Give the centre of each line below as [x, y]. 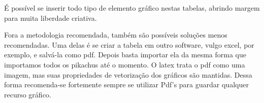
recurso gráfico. [28, 94]
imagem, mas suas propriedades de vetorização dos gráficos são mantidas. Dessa [128, 74]
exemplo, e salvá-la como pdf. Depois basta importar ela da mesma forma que [125, 55]
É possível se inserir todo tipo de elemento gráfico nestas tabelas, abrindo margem [132, 8]
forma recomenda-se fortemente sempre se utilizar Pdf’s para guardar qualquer [126, 84]
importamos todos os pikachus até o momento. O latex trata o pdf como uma [125, 64]
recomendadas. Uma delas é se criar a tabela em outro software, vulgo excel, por [129, 44]
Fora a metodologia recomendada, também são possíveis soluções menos [116, 35]
